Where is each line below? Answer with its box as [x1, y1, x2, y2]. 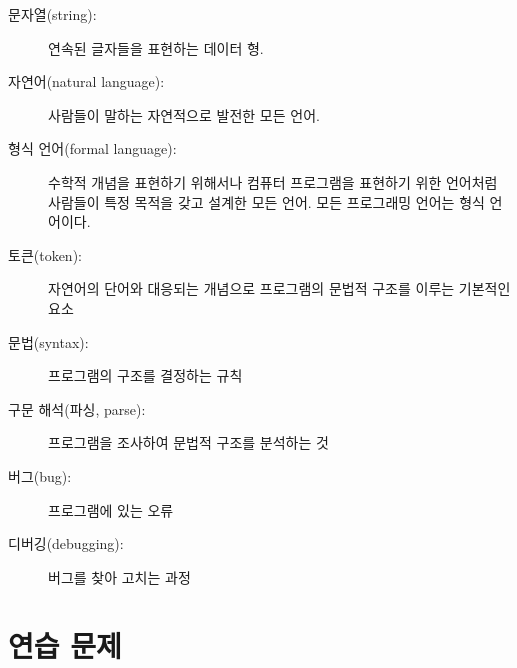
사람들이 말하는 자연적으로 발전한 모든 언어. [48, 104, 320, 125]
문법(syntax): [8, 331, 89, 352]
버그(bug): [8, 465, 72, 486]
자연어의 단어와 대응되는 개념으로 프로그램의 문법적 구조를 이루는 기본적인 [48, 278, 511, 299]
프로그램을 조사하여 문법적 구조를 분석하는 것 [48, 432, 329, 453]
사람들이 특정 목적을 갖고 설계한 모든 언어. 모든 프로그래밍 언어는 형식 [48, 191, 485, 212]
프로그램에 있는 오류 [48, 499, 174, 520]
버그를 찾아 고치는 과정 [48, 566, 191, 587]
